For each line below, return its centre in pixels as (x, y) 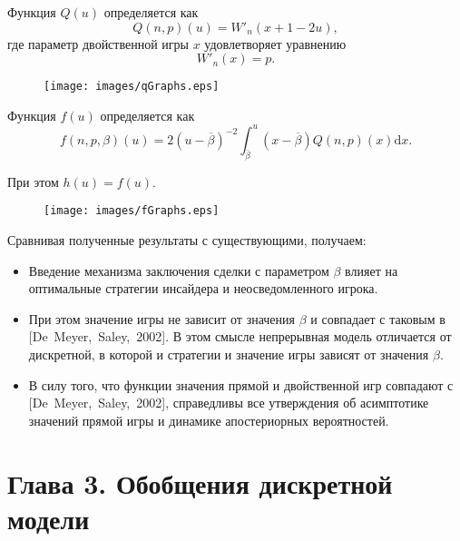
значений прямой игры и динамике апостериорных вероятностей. (209, 420)
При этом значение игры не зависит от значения (162, 318)
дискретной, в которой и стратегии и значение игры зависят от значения (229, 354)
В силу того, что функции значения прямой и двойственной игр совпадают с (241, 384)
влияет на (372, 270)
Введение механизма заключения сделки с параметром (179, 270)
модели (49, 518)
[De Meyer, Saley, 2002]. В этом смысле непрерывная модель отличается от (240, 336)
